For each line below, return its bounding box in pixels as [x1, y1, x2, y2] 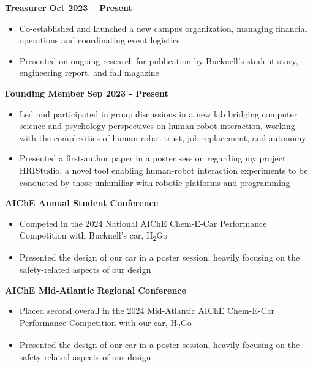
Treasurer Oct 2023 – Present [5, 1, 132, 13]
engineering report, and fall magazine [19, 66, 159, 79]
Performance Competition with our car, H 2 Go [19, 316, 192, 330]
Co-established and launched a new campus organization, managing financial [19, 21, 307, 34]
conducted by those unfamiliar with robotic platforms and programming [19, 176, 290, 188]
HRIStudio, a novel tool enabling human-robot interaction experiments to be [19, 163, 308, 176]
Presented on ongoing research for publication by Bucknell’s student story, [19, 54, 298, 67]
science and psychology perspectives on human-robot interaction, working [19, 119, 295, 132]
